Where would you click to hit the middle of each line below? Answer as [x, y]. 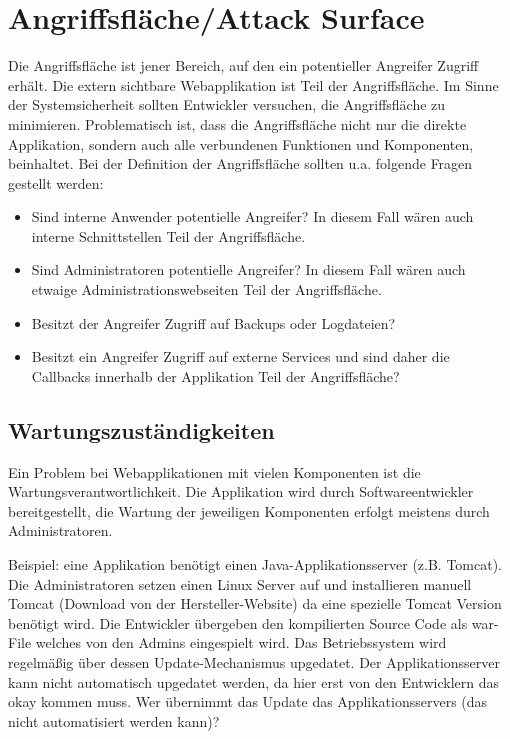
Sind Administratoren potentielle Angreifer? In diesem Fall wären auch [248, 269]
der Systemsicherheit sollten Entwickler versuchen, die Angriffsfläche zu [227, 104]
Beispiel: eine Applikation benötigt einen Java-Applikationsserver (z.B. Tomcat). [255, 564]
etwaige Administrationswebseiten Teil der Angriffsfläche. [206, 289]
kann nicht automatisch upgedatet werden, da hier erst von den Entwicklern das [253, 681]
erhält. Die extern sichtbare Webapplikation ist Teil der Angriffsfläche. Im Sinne [253, 84]
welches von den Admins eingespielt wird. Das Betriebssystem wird [241, 642]
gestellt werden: [56, 182]
